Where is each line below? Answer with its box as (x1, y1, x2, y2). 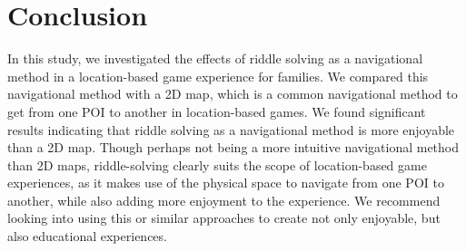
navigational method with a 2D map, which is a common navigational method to (7, 84, 458, 103)
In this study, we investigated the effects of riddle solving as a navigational (7, 49, 423, 68)
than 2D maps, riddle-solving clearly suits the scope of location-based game (7, 155, 427, 174)
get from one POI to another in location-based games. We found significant (7, 101, 426, 121)
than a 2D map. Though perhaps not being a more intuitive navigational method (7, 138, 460, 157)
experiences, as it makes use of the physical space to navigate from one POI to (7, 173, 444, 192)
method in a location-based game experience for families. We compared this (7, 66, 429, 85)
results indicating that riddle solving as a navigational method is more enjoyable (7, 120, 455, 139)
